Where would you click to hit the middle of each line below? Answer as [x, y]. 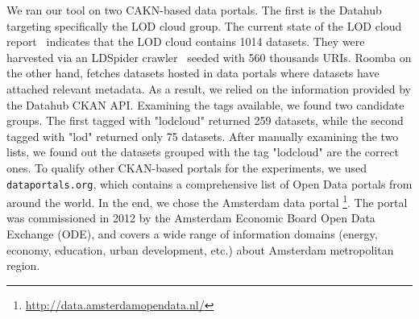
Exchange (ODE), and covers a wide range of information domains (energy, [192, 234]
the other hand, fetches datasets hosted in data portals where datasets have [193, 73]
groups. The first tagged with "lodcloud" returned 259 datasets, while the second [205, 120]
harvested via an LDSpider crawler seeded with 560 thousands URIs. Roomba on [209, 57]
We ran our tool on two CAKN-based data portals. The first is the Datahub [194, 10]
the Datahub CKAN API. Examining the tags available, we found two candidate [205, 104]
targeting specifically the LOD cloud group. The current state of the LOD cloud [204, 25]
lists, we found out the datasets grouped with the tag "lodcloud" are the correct [203, 152]
